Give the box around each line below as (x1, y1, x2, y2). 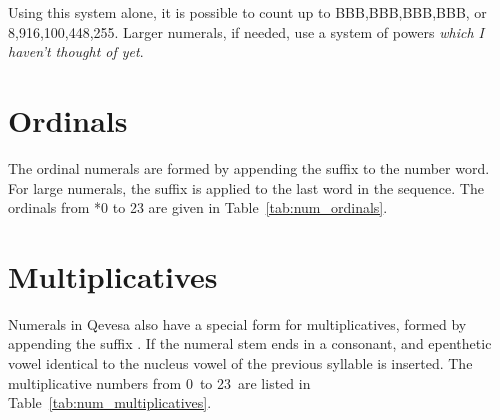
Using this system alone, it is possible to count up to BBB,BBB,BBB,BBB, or (8, 2, 487, 22)
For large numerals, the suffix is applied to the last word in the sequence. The (8, 177, 484, 198)
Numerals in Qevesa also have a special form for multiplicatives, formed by (8, 313, 467, 334)
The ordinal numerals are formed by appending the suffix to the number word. (8, 157, 490, 178)
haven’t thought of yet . (8, 41, 144, 62)
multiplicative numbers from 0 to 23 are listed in (8, 372, 311, 393)
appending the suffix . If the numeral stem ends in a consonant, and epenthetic (8, 333, 492, 354)
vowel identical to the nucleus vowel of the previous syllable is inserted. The (8, 353, 473, 373)
